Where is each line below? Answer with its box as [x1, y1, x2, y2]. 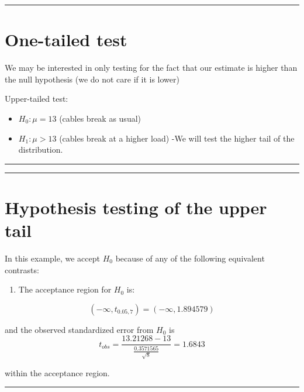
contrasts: [5, 263, 39, 276]
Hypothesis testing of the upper [5, 195, 267, 219]
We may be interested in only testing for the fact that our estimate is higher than [5, 61, 298, 74]
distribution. [18, 143, 63, 156]
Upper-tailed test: [5, 92, 68, 105]
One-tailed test [5, 27, 127, 51]
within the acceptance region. [5, 366, 110, 379]
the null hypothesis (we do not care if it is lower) [5, 73, 179, 85]
